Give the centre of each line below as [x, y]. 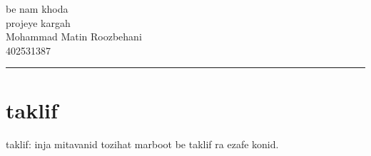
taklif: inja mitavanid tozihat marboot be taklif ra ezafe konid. [142, 144]
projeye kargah [38, 22]
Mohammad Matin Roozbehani [74, 37]
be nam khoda [37, 9]
